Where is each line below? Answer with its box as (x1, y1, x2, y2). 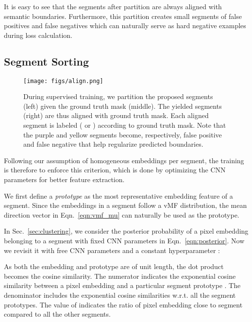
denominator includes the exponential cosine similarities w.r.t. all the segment (4, 289, 236, 300)
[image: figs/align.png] (23, 77, 103, 85)
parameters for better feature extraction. (4, 174, 125, 184)
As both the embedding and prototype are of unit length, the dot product (4, 261, 224, 271)
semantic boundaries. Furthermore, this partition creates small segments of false (4, 11, 242, 21)
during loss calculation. (4, 30, 72, 40)
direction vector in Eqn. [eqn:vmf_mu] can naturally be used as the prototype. (4, 209, 239, 220)
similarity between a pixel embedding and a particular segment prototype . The (4, 280, 241, 290)
